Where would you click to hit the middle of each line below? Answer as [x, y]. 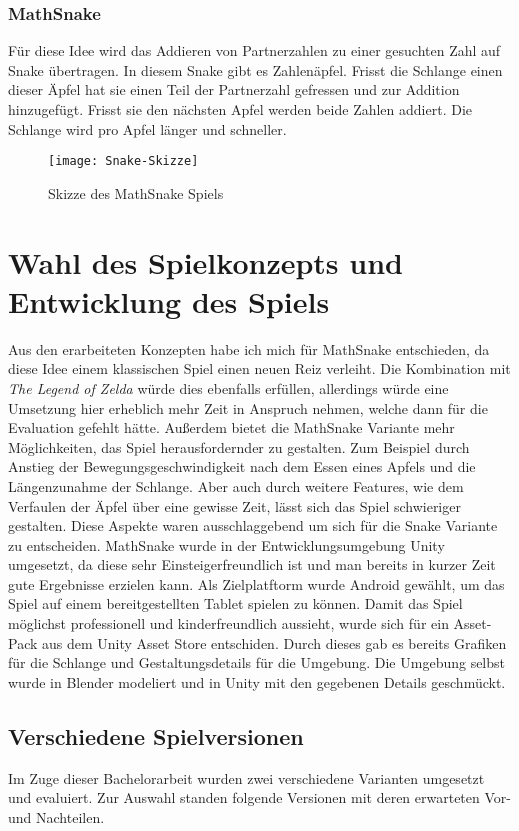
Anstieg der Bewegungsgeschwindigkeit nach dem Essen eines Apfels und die [242, 466]
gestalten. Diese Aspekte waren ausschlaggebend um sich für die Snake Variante [253, 525]
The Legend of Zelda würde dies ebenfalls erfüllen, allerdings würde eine [228, 387]
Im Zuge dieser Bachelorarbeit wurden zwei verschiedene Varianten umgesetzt [246, 777]
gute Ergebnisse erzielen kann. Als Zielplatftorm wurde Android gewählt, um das [256, 583]
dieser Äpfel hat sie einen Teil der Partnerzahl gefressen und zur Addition [234, 89]
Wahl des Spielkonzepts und [205, 261]
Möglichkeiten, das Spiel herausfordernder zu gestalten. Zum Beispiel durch [239, 446]
